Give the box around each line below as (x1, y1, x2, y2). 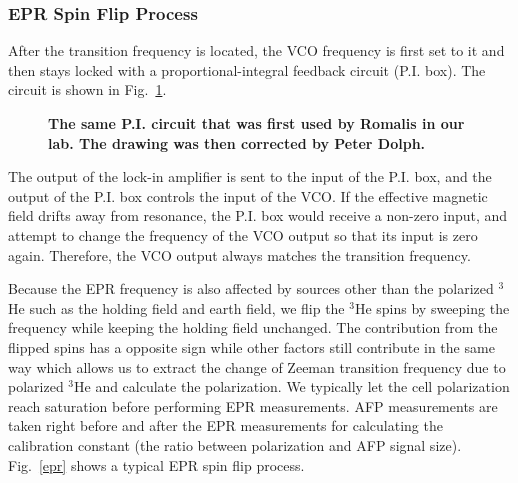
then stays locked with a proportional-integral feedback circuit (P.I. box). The (8, 59, 486, 80)
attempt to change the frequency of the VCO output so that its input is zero (8, 224, 478, 245)
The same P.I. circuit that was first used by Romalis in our (48, 113, 465, 133)
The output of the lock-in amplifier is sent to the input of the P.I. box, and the (8, 166, 492, 187)
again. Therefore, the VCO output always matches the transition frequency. (8, 244, 471, 265)
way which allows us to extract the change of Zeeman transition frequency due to (8, 356, 506, 377)
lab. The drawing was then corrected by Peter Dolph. (48, 132, 426, 153)
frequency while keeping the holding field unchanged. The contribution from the (8, 317, 498, 338)
